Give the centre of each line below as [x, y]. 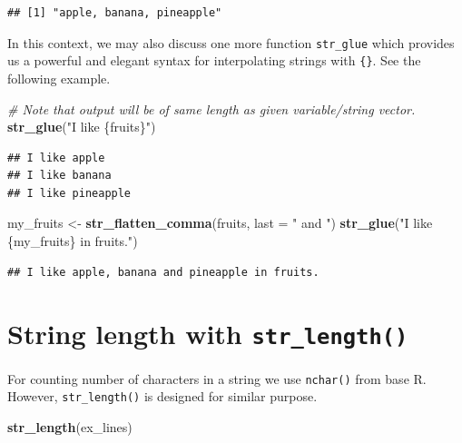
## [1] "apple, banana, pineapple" [115, 13]
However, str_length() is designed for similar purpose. [162, 396]
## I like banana [59, 176]
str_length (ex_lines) [70, 426]
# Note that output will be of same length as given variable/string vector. [211, 108]
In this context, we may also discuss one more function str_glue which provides [231, 42]
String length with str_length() [208, 334]
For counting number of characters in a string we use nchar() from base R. [217, 378]
